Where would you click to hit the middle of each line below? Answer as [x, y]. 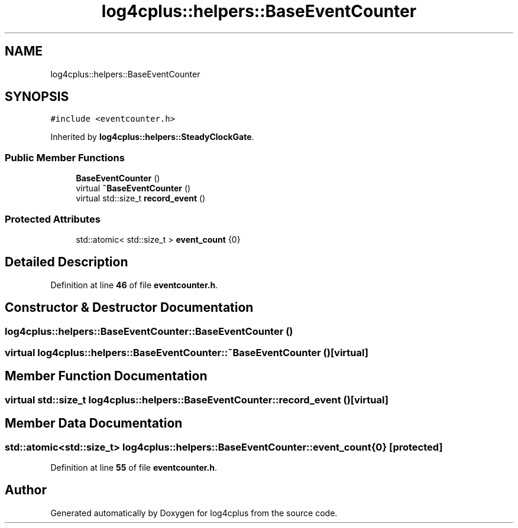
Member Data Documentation [94, 423]
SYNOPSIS [37, 97]
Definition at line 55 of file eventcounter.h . [134, 468]
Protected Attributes [53, 219]
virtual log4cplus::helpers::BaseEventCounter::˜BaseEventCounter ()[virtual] [187, 353]
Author [26, 490]
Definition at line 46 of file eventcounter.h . [134, 285]
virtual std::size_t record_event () [141, 198]
